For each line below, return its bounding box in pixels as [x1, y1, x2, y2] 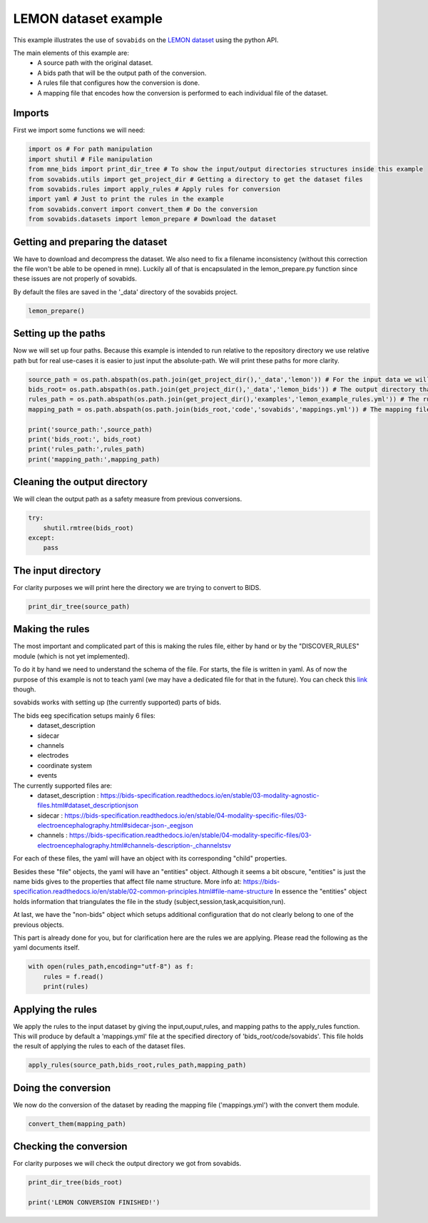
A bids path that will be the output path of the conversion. [37, 68, 207, 77]
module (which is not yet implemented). [13, 651, 130, 660]
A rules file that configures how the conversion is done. [37, 78, 200, 87]
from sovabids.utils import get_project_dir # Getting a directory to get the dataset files [28, 175, 363, 183]
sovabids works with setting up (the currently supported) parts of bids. [13, 698, 221, 706]
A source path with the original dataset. [37, 59, 153, 67]
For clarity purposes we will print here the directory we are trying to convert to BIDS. [13, 583, 262, 592]
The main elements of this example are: [13, 49, 130, 57]
